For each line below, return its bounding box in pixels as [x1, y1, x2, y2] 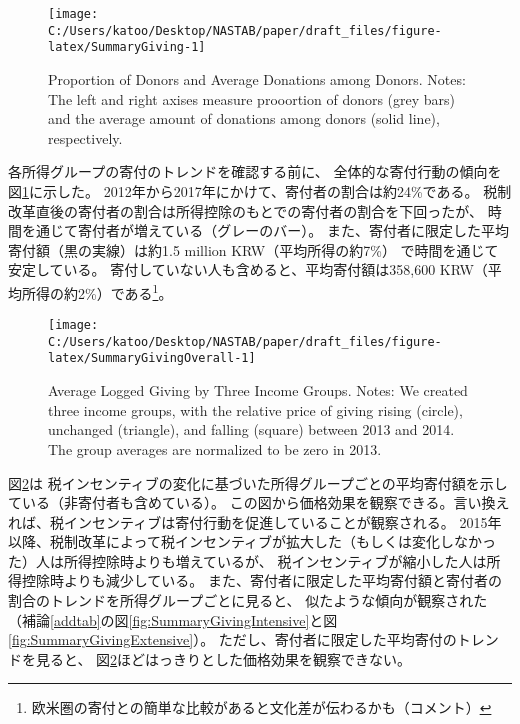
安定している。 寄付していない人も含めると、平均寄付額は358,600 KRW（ [8, 259, 488, 280]
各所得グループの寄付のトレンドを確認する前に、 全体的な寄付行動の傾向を [8, 161, 502, 182]
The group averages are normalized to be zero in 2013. [48, 438, 382, 459]
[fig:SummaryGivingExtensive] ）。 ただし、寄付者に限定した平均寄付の [8, 629, 457, 650]
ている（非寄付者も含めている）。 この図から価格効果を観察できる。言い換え [8, 492, 510, 513]
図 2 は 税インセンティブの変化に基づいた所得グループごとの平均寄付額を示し [8, 472, 508, 493]
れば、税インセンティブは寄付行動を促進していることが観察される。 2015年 [8, 511, 502, 532]
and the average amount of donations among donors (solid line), [48, 108, 440, 129]
